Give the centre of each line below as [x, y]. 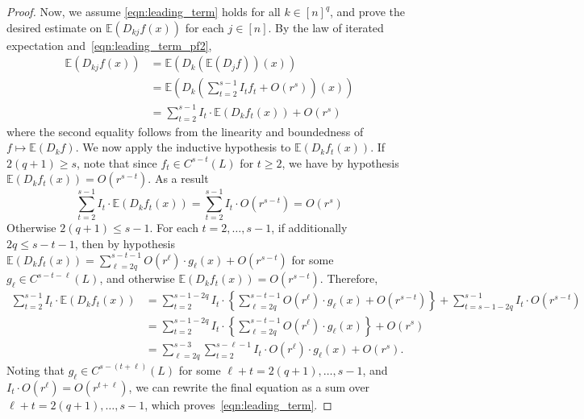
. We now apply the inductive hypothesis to [183, 147]
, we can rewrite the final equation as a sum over [249, 386]
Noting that [35, 369]
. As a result [178, 178]
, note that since [117, 162]
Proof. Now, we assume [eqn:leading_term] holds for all [144, 11]
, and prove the [368, 11]
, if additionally [309, 228]
